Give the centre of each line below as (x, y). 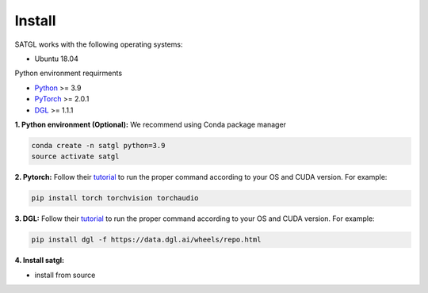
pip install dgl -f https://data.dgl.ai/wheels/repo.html (146, 240)
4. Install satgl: (40, 261)
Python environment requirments (69, 73)
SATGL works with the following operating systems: (99, 44)
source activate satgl (75, 157)
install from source (65, 275)
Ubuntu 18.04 (56, 59)
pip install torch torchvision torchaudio (115, 198)
